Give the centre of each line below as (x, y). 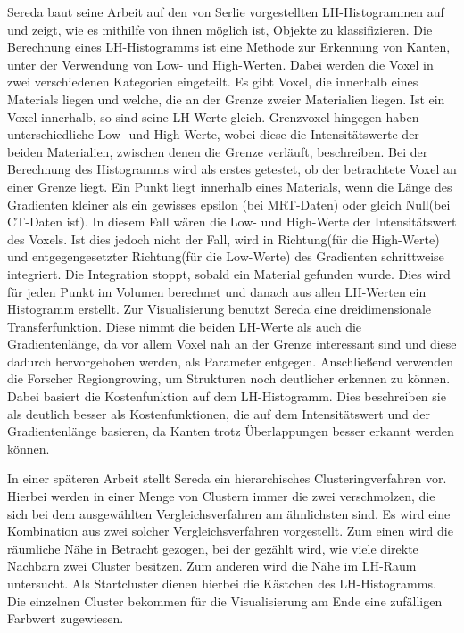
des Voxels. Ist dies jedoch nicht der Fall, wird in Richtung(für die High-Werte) (224, 238)
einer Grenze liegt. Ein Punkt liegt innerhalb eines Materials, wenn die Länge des (230, 186)
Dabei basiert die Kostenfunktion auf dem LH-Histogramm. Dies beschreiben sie (227, 396)
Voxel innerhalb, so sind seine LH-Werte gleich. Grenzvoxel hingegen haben (213, 116)
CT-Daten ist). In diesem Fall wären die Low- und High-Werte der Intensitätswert (232, 222)
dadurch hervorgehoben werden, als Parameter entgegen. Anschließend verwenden (230, 361)
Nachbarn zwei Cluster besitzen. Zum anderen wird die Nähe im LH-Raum (212, 566)
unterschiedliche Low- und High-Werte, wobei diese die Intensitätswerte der (213, 134)
